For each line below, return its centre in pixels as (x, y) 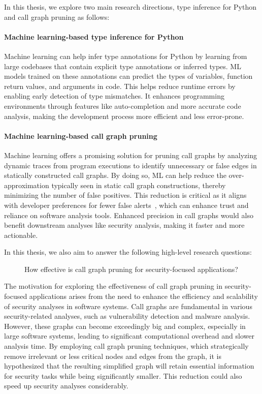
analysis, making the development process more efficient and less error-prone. (124, 116)
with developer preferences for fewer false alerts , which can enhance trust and (126, 205)
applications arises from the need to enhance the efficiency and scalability (143, 296)
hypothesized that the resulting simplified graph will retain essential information (129, 366)
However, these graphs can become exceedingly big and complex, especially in (125, 326)
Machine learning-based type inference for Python (94, 36)
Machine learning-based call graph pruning (81, 135)
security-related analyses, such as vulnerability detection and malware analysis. (127, 316)
